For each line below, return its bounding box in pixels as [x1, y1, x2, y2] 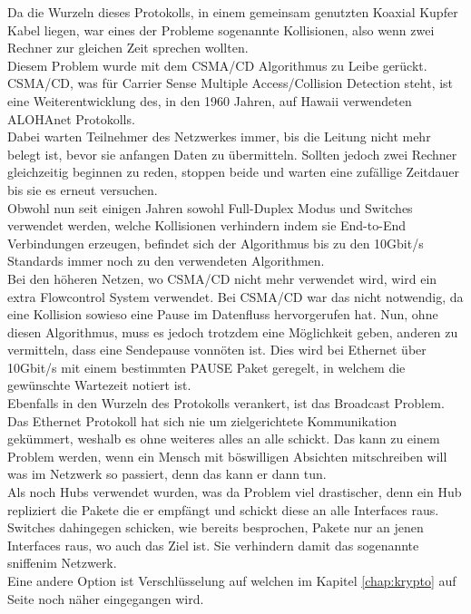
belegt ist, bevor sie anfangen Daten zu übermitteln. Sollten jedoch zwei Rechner [7, 144, 457, 163]
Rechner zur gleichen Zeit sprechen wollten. [7, 38, 249, 57]
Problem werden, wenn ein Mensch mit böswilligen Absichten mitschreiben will [7, 446, 447, 465]
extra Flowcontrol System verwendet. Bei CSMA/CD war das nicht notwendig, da [7, 287, 464, 306]
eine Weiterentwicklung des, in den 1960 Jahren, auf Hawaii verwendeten [7, 91, 412, 110]
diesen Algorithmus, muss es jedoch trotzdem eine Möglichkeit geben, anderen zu [7, 322, 458, 341]
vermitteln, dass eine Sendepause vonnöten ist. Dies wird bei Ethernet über [7, 340, 427, 359]
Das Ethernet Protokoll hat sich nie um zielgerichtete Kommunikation [7, 411, 397, 430]
